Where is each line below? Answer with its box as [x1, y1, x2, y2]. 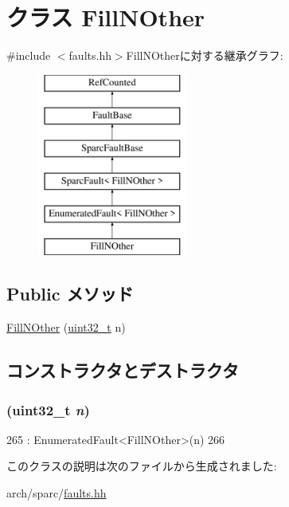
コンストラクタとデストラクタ [6, 358, 239, 383]
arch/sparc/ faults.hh [6, 485, 107, 501]
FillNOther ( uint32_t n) [6, 319, 126, 336]
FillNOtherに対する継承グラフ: [126, 47, 283, 64]
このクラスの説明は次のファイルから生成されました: [6, 458, 277, 474]
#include [6, 47, 51, 64]
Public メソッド [6, 281, 134, 306]
